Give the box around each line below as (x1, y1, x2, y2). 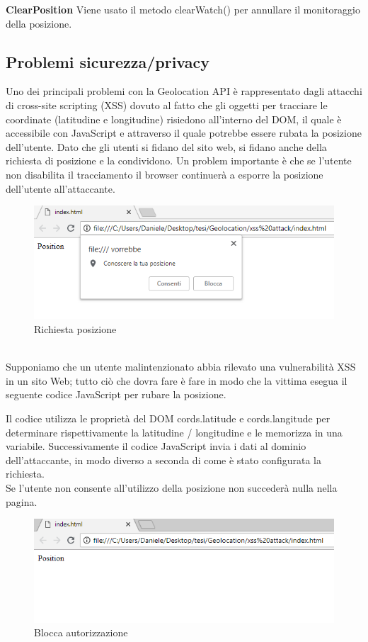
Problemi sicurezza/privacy (6, 50, 209, 72)
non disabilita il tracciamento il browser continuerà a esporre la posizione (6, 167, 323, 181)
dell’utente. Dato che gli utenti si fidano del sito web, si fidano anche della (6, 139, 327, 154)
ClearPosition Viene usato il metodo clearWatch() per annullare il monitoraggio (6, 2, 360, 16)
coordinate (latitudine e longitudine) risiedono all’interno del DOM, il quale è (6, 111, 342, 126)
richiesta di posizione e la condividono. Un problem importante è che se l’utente (6, 153, 352, 168)
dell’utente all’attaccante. (6, 181, 115, 196)
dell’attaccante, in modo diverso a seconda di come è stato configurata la (6, 452, 321, 467)
